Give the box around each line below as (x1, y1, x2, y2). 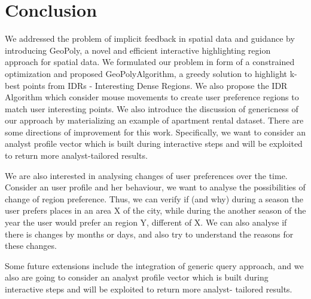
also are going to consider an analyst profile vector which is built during (5, 271, 269, 283)
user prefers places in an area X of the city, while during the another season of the (5, 204, 306, 217)
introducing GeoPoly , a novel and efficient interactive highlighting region (5, 44, 271, 56)
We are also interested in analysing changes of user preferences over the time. (5, 169, 288, 181)
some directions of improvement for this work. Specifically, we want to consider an (5, 125, 306, 138)
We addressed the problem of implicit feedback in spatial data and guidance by (5, 32, 295, 45)
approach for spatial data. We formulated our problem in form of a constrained (5, 56, 295, 68)
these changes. (5, 239, 57, 252)
